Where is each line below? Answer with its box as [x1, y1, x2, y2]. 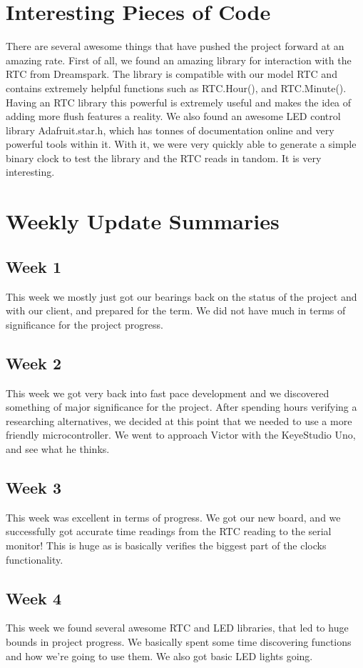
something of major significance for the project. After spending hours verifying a [6, 399, 357, 414]
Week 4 [6, 587, 61, 609]
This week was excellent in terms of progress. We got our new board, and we [6, 509, 341, 524]
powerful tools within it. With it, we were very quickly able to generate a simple [6, 136, 357, 151]
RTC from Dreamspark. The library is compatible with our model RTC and [6, 66, 337, 81]
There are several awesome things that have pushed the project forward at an [6, 39, 344, 54]
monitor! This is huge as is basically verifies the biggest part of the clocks [6, 537, 327, 552]
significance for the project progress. [6, 316, 163, 331]
